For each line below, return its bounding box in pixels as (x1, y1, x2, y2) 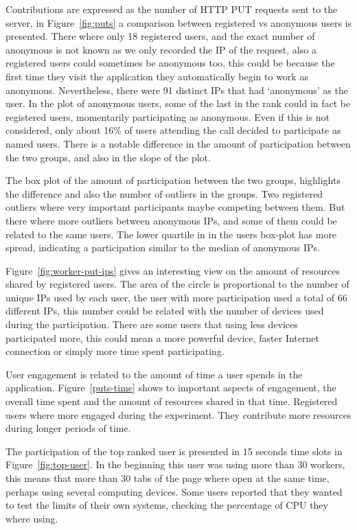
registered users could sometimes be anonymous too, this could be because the (5, 56, 335, 70)
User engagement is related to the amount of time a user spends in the (5, 367, 303, 381)
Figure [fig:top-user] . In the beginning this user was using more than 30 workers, (5, 457, 345, 472)
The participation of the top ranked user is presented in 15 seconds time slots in (5, 443, 343, 458)
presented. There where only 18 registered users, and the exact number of (5, 29, 315, 43)
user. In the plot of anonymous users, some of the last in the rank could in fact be (5, 96, 351, 111)
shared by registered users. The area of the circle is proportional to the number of (5, 277, 349, 291)
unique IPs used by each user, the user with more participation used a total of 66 (5, 290, 347, 304)
